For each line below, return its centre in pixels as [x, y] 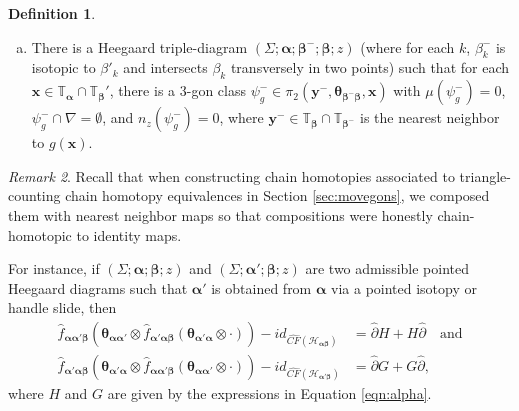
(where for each [407, 46]
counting [34, 195]
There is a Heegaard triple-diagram [139, 46]
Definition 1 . [52, 13]
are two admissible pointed [387, 268]
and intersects [165, 67]
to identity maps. [129, 234]
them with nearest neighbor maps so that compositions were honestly [220, 214]
